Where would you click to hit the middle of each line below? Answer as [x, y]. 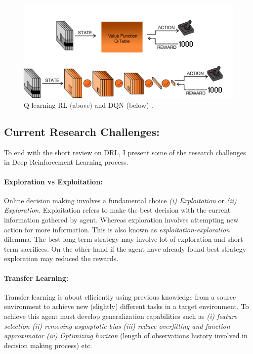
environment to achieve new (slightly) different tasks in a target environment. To [126, 306]
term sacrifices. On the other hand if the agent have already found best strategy [125, 248]
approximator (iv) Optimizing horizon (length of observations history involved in [126, 335]
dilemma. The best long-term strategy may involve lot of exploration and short [124, 239]
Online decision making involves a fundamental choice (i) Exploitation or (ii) [120, 200]
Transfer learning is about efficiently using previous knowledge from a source [120, 296]
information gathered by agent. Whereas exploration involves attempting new [121, 220]
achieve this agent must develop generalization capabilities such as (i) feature [121, 316]
